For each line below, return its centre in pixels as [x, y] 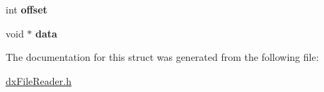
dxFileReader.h [39, 80]
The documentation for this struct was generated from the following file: [162, 57]
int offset [27, 9]
